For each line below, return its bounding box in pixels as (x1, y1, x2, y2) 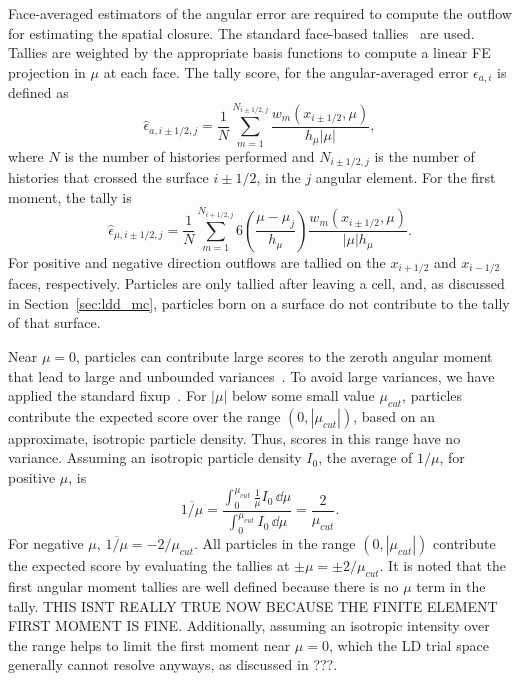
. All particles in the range (194, 533, 356, 554)
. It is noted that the (379, 555, 507, 576)
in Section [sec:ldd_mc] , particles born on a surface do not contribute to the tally (8, 292, 510, 313)
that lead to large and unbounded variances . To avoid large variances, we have (8, 365, 495, 386)
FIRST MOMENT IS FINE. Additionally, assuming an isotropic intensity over (8, 615, 490, 636)
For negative (8, 533, 84, 554)
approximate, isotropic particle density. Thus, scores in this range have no (8, 427, 461, 448)
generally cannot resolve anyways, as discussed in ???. (8, 654, 338, 675)
